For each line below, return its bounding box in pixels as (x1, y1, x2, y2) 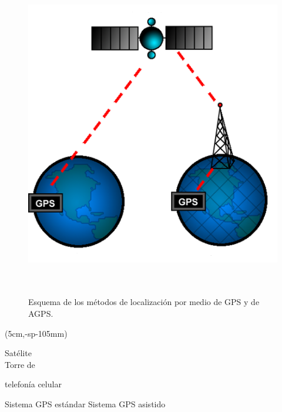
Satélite (5, 347, 32, 359)
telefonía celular (5, 378, 62, 390)
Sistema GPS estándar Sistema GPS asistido (5, 397, 166, 410)
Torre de (5, 358, 35, 370)
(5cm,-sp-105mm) (5, 327, 68, 339)
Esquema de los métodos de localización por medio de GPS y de (28, 296, 260, 308)
